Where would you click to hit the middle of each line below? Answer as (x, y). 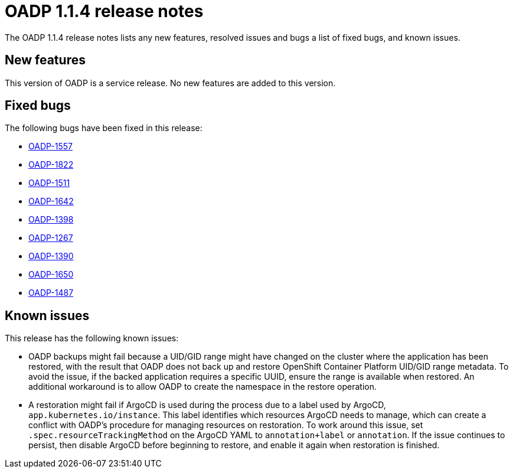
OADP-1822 (51, 165)
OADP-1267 (51, 238)
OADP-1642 (51, 201)
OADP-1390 (51, 256)
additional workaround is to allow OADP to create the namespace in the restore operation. (203, 387)
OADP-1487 (51, 293)
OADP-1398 (51, 220)
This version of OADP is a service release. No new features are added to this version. (170, 83)
